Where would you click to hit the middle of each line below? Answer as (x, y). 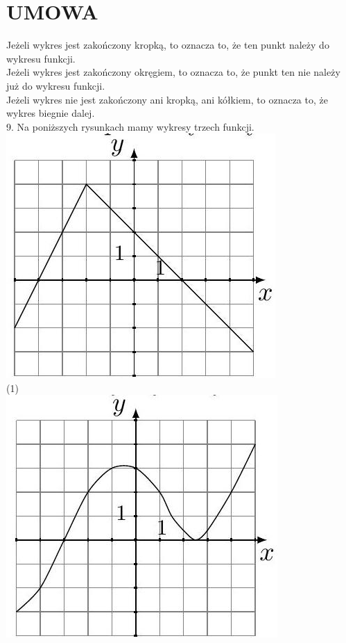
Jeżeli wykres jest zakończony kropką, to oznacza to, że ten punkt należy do (168, 45)
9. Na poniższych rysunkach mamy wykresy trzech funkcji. (130, 126)
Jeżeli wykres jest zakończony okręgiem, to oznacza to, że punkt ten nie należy (173, 72)
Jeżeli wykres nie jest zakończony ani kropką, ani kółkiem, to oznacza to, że (167, 99)
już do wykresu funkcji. (56, 85)
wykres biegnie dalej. (51, 113)
